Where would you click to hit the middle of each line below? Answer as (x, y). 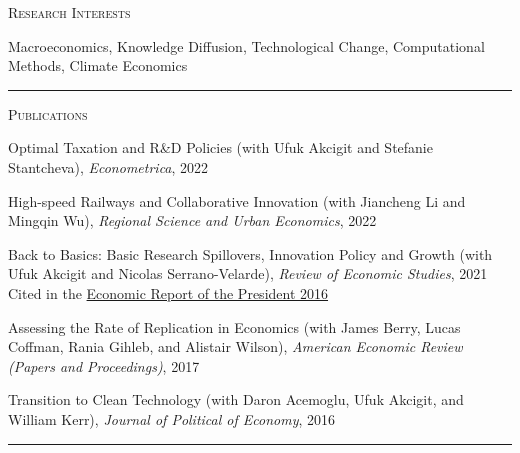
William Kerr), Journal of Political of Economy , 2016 (172, 418)
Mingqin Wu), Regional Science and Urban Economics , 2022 (192, 220)
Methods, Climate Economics (98, 65)
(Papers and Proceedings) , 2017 (104, 365)
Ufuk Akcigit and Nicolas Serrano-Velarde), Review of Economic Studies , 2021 (248, 273)
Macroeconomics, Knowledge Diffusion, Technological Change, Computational (246, 45)
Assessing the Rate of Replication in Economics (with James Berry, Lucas (234, 326)
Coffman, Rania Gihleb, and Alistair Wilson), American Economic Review (235, 346)
